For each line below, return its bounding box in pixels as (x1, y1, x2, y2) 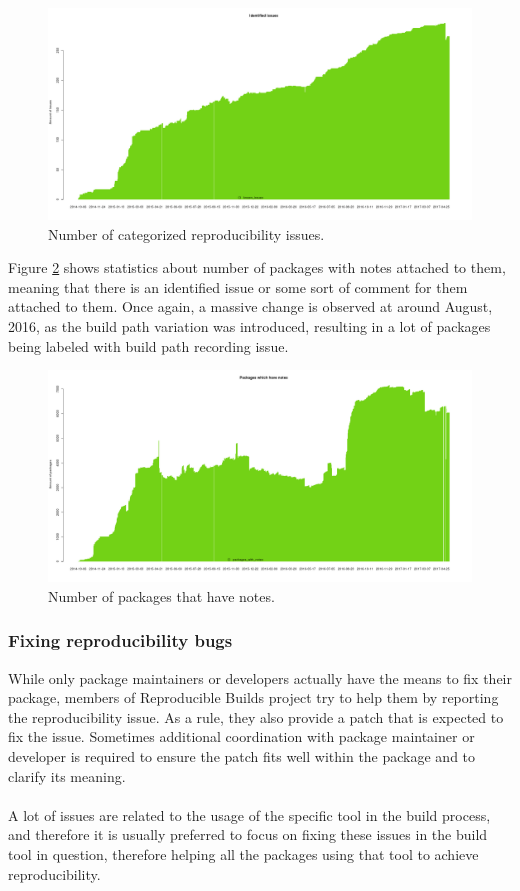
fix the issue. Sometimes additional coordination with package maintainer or (8, 726, 475, 747)
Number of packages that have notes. (48, 585, 275, 606)
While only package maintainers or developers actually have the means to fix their (8, 667, 512, 688)
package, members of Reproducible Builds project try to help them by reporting (8, 687, 499, 708)
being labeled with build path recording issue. (8, 335, 289, 356)
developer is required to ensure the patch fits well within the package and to (8, 745, 476, 766)
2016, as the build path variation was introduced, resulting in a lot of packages (8, 315, 491, 336)
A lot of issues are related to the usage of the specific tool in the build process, (8, 804, 491, 825)
